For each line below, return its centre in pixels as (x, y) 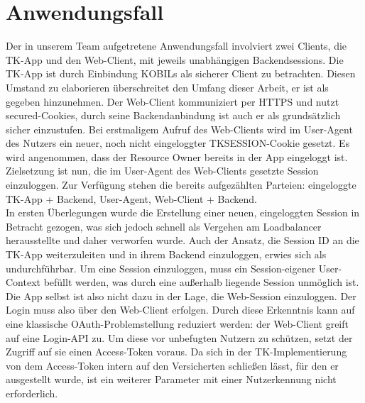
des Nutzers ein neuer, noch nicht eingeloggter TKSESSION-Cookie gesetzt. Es (178, 143)
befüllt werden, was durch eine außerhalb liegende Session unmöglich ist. (201, 282)
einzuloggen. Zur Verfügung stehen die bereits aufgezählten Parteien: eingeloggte (181, 185)
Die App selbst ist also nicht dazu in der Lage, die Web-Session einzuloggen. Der (181, 296)
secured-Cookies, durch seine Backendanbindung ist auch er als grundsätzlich (173, 115)
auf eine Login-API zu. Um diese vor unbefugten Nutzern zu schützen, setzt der (179, 337)
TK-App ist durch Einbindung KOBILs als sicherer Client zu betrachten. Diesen (181, 73)
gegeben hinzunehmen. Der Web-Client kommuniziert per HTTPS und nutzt (173, 101)
